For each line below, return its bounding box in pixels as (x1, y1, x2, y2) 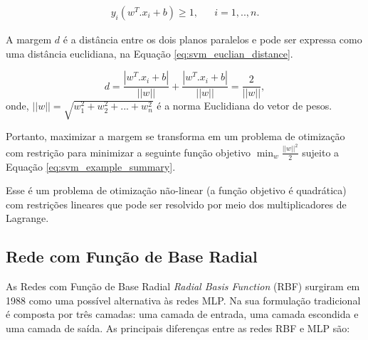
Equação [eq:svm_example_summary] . (6, 159, 176, 174)
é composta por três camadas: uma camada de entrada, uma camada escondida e (6, 307, 359, 322)
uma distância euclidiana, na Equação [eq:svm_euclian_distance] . (6, 46, 293, 60)
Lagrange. (6, 211, 49, 225)
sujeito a (302, 144, 340, 159)
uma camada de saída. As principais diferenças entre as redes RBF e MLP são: (6, 320, 350, 335)
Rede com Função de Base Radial (6, 245, 258, 267)
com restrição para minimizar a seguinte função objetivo (6, 144, 251, 159)
